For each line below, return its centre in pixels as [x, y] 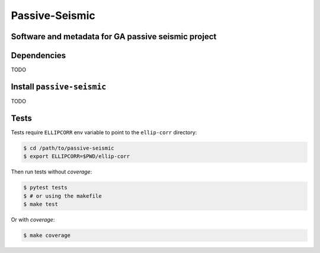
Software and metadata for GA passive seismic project [114, 37]
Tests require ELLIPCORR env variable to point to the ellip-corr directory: [104, 132]
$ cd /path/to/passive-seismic [69, 148]
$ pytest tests [45, 188]
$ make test [41, 204]
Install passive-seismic [59, 86]
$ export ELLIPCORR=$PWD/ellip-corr [77, 156]
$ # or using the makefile [63, 196]
